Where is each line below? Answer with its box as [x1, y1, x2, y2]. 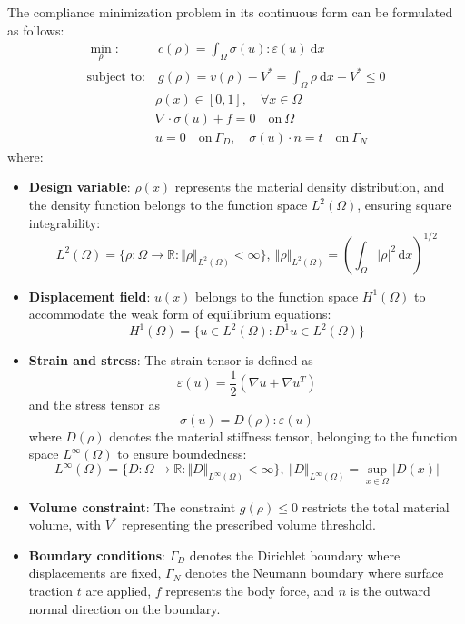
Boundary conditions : [28, 545, 166, 564]
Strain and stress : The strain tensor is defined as [28, 351, 313, 370]
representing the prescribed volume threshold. [122, 515, 376, 534]
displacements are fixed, [28, 563, 162, 582]
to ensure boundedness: [117, 444, 247, 463]
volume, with [28, 515, 102, 534]
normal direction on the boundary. [28, 599, 221, 618]
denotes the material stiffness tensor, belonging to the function [109, 426, 458, 445]
